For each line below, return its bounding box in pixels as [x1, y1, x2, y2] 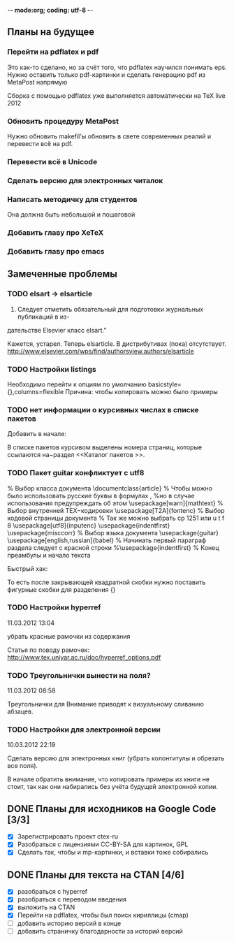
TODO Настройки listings [7, 364, 96, 374]
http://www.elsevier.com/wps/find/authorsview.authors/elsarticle [7, 347, 194, 355]
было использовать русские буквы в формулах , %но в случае [7, 491, 195, 500]
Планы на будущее [7, 26, 95, 38]
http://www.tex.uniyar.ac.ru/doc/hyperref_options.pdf [7, 653, 161, 661]
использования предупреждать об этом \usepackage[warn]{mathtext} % [7, 499, 224, 507]
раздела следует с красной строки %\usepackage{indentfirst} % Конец [7, 543, 219, 551]
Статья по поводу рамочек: [7, 646, 89, 654]
